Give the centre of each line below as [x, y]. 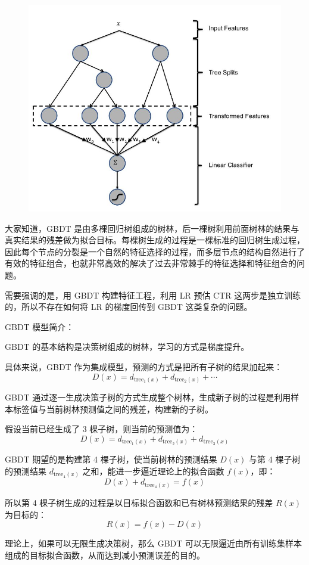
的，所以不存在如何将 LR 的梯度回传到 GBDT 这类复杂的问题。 [129, 307]
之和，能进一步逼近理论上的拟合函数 [153, 471]
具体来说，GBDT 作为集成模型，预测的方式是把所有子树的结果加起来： [144, 366]
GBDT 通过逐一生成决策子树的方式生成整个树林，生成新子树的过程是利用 [148, 397]
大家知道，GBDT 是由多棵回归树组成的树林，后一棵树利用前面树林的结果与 [152, 228]
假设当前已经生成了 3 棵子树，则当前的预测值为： [102, 429]
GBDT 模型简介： [40, 326]
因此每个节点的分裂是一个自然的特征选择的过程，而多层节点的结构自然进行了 [155, 251]
